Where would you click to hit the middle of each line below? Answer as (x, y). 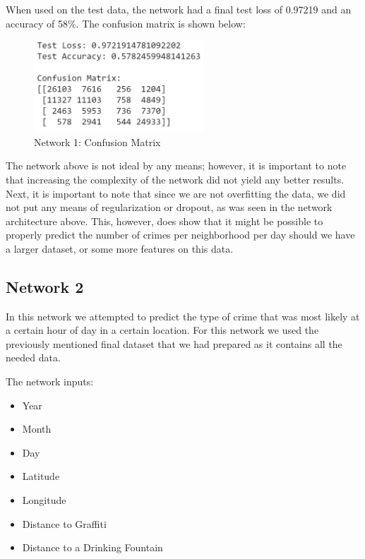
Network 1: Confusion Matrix (97, 142)
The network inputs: (50, 381)
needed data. (33, 357)
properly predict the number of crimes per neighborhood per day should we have (180, 235)
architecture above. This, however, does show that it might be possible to (164, 221)
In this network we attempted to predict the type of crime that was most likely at (183, 316)
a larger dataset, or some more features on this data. (120, 248)
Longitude (44, 500)
